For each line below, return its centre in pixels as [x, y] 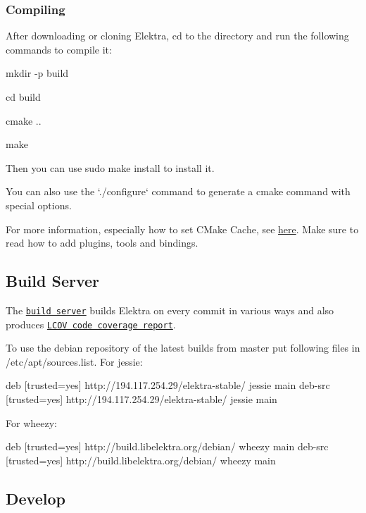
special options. [39, 205]
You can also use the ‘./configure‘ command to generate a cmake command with [178, 191]
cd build [23, 97]
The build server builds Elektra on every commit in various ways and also [170, 310]
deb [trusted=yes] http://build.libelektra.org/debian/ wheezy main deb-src [167, 446]
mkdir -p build [37, 73]
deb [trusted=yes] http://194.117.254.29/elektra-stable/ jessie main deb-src [168, 385]
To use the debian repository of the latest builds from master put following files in [183, 348]
